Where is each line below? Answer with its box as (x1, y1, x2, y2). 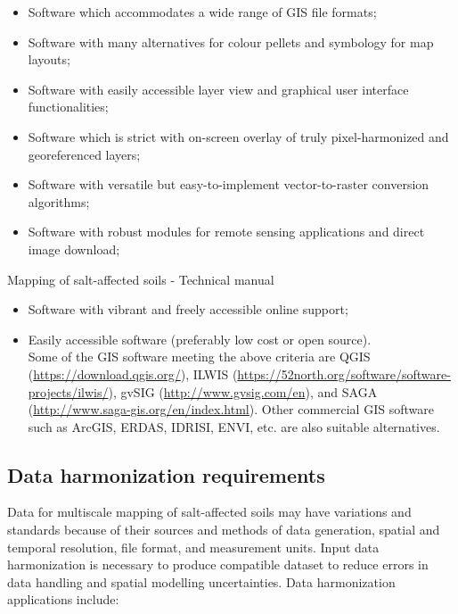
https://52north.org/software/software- (237, 364, 451, 383)
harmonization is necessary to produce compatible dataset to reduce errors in (7, 555, 429, 574)
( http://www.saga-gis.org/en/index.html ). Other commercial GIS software (28, 400, 434, 419)
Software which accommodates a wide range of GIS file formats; (28, 3, 377, 21)
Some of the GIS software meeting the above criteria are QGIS (28, 347, 371, 366)
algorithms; (28, 192, 90, 211)
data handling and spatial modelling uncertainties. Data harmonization (7, 572, 396, 591)
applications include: (7, 590, 119, 609)
